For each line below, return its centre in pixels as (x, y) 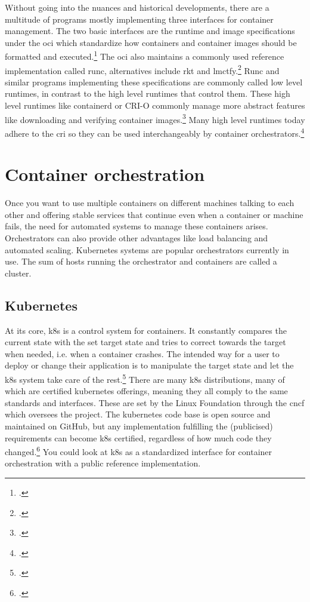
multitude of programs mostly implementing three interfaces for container (139, 19)
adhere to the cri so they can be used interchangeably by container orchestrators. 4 (155, 132)
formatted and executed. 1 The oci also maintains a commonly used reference (145, 56)
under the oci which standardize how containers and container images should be (151, 42)
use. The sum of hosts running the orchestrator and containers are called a (141, 261)
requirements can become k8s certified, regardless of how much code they (138, 437)
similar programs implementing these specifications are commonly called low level (154, 82)
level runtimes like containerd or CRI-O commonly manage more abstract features (155, 105)
